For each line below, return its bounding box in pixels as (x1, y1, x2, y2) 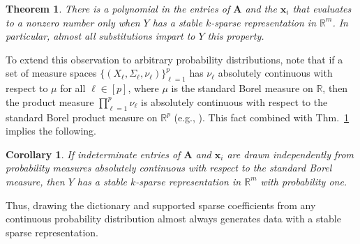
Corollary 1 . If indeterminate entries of (6, 146, 181, 161)
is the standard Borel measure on (171, 81, 313, 96)
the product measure (6, 94, 94, 109)
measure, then (6, 174, 65, 188)
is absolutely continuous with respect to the (141, 94, 328, 109)
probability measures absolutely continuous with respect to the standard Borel (6, 160, 332, 175)
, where (128, 81, 159, 96)
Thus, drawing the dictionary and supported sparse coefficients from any (6, 197, 316, 212)
